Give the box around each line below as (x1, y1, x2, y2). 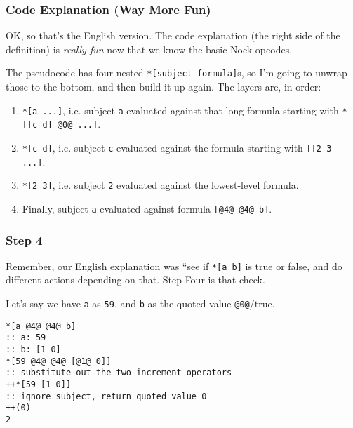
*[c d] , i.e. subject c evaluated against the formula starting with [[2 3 (22, 140, 332, 154)
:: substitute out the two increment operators (6, 368, 232, 378)
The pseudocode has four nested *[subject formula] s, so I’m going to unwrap (6, 65, 347, 80)
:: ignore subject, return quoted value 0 (6, 391, 207, 401)
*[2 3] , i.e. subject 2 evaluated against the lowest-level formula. (22, 178, 299, 192)
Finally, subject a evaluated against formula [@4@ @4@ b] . (22, 201, 272, 215)
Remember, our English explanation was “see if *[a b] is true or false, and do (6, 258, 342, 273)
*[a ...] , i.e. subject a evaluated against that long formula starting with (22, 102, 339, 117)
